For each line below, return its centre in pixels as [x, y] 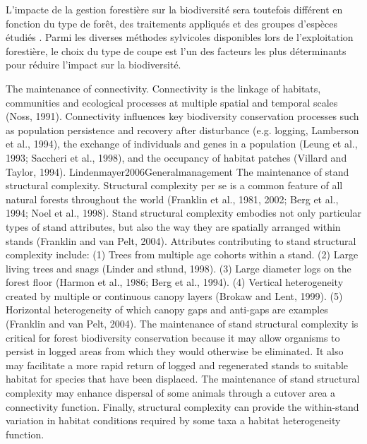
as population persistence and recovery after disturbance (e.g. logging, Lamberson [182, 130]
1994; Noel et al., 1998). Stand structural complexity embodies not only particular [183, 213]
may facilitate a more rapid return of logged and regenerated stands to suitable [177, 365]
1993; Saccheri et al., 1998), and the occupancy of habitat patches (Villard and [176, 157]
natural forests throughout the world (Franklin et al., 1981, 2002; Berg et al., [172, 199]
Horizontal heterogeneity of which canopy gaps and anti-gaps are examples [167, 310]
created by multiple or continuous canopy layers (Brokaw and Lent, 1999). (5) [174, 295]
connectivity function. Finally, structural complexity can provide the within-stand [182, 406]
